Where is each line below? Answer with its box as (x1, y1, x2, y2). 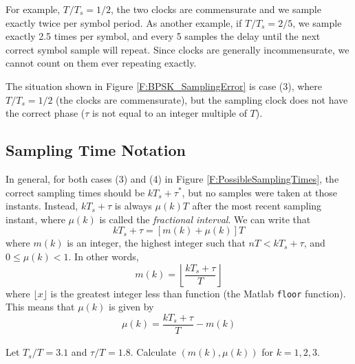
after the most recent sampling (192, 198, 322, 213)
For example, (6, 2, 61, 16)
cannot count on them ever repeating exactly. (6, 56, 197, 70)
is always (114, 198, 152, 213)
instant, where (6, 212, 65, 226)
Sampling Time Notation (6, 139, 186, 161)
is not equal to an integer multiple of (92, 106, 247, 120)
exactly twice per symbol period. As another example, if (6, 15, 242, 30)
